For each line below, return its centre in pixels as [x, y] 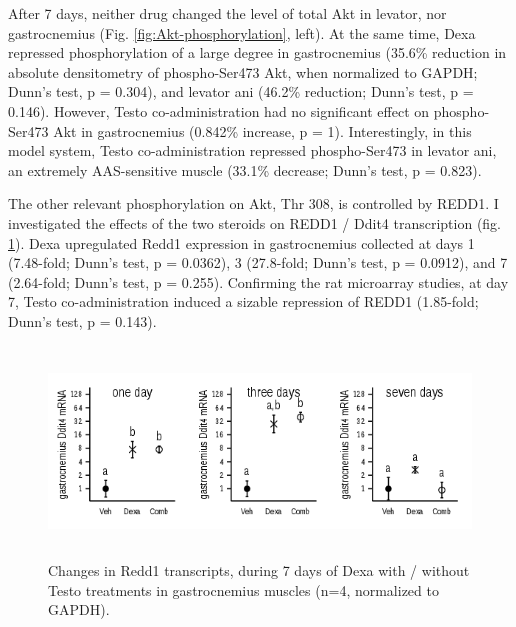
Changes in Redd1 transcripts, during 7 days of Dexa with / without [259, 570]
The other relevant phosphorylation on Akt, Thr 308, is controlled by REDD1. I [253, 203]
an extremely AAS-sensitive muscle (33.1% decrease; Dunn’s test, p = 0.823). [245, 169]
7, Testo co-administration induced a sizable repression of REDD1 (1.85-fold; [243, 301]
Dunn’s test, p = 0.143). [82, 320]
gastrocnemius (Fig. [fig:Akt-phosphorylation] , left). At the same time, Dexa [242, 32]
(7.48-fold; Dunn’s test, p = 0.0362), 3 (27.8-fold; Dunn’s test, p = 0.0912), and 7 [258, 262]
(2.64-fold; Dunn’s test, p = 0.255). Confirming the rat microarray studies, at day [258, 281]
